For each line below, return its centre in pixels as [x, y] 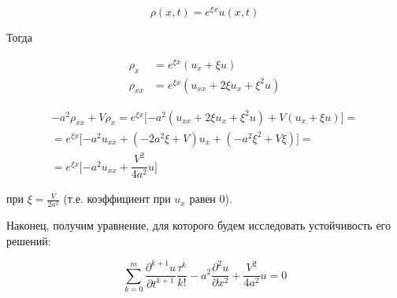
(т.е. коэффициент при [117, 199]
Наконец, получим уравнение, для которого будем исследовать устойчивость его [198, 225]
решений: [29, 241]
